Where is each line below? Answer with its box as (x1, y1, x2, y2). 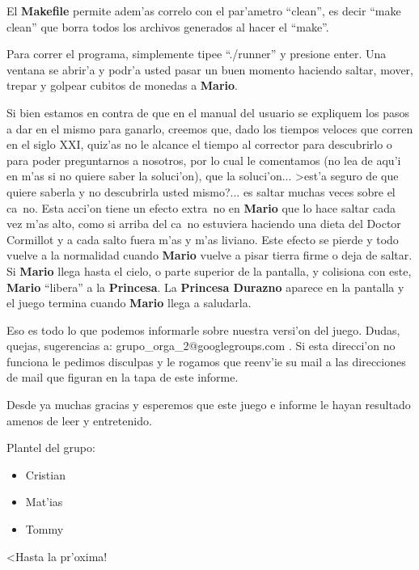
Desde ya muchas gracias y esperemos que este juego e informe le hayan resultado (6, 396, 411, 413)
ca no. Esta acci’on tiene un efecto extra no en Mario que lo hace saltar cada (6, 199, 396, 216)
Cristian (25, 466, 66, 483)
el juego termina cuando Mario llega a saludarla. (6, 294, 252, 311)
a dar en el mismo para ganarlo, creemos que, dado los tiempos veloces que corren (6, 120, 413, 137)
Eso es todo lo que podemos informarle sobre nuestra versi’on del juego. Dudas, (6, 321, 400, 338)
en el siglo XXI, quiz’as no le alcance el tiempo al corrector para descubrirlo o (6, 136, 392, 153)
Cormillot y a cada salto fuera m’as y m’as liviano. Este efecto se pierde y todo (6, 230, 399, 247)
